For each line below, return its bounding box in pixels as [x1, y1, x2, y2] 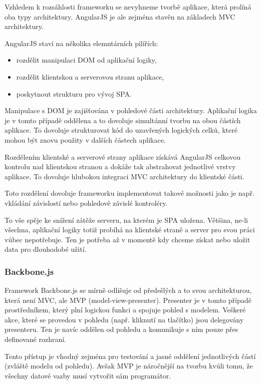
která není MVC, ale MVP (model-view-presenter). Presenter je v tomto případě [5, 294, 251, 305]
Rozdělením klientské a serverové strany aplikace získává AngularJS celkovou [5, 151, 240, 162]
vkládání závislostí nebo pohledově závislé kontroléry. [5, 197, 168, 208]
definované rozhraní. [5, 334, 66, 344]
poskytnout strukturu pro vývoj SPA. [16, 88, 132, 99]
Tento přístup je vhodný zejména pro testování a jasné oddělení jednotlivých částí [5, 350, 256, 361]
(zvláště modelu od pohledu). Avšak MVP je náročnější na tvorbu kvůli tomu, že [5, 360, 253, 371]
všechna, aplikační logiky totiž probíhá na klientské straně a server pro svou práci [5, 224, 255, 235]
